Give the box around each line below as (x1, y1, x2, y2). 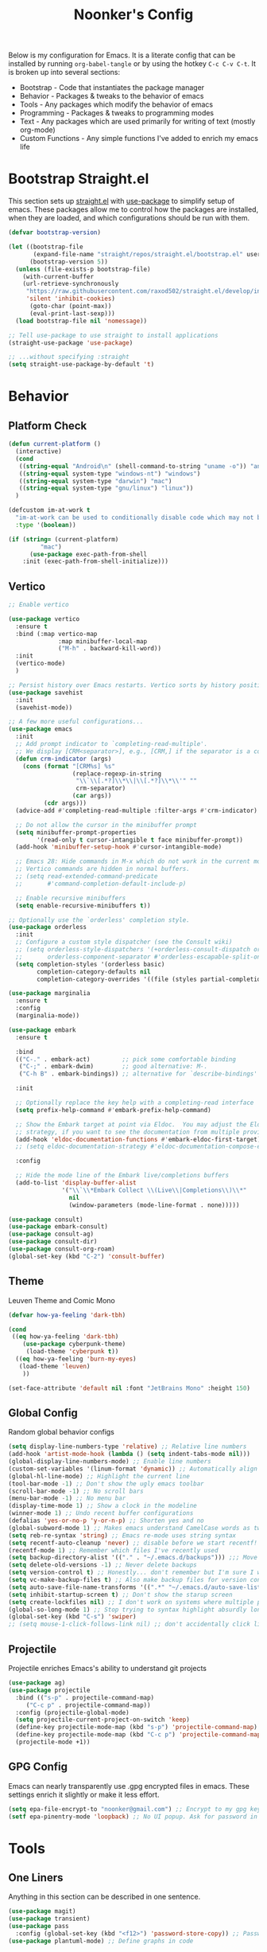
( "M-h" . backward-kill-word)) (58, 645, 161, 653)
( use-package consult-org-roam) (8, 1245, 115, 1253)
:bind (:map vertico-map (15, 630, 98, 638)
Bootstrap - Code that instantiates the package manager (19, 83, 205, 92)
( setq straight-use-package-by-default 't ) (8, 361, 155, 369)
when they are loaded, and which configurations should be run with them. (8, 213, 250, 223)
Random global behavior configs (8, 1427, 115, 1437)
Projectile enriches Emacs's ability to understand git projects (8, 1664, 207, 1673)
